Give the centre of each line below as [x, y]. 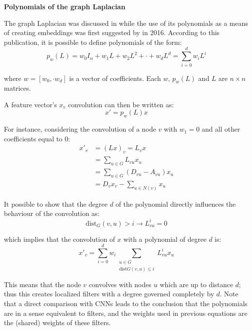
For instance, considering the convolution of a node [80, 129]
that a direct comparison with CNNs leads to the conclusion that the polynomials [126, 303]
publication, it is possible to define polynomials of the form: [93, 42]
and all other [221, 129]
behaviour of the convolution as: [52, 213]
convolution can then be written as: [121, 104]
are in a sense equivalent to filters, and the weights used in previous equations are [126, 313]
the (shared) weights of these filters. [57, 322]
